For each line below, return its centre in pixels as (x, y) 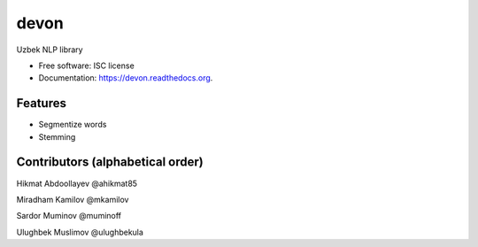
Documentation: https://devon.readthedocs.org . (126, 78)
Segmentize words (73, 125)
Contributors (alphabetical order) (110, 162)
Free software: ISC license (86, 66)
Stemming (57, 136)
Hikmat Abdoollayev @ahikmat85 (77, 183)
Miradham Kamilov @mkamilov (73, 199)
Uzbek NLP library (50, 50)
